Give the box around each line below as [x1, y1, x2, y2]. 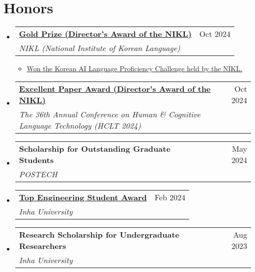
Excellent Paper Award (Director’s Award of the [19, 82, 211, 94]
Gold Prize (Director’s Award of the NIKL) [19, 28, 192, 40]
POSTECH [19, 168, 57, 180]
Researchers [19, 240, 66, 251]
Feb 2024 [154, 191, 186, 203]
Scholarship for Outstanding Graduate [19, 142, 170, 154]
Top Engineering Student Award [19, 191, 147, 203]
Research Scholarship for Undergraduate [19, 228, 180, 240]
